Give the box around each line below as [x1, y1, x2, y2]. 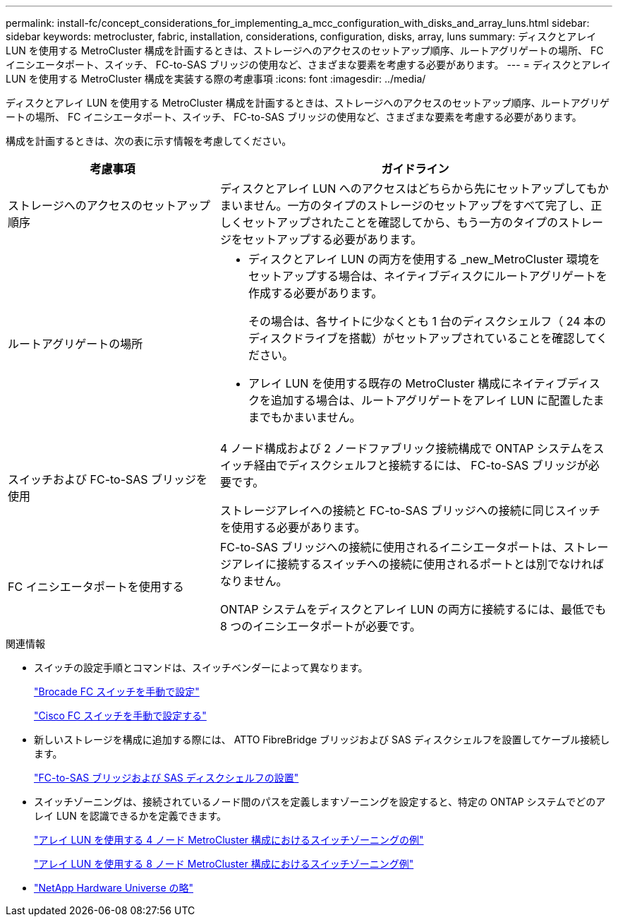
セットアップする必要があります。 [242, 232, 423, 246]
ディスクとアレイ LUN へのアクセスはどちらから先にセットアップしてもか [219, 181, 609, 196]
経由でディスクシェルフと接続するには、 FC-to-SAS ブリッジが [253, 458, 588, 472]
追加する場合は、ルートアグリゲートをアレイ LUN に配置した [270, 393, 593, 407]
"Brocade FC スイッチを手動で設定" [34, 685, 200, 698]
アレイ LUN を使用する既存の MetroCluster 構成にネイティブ [248, 376, 567, 390]
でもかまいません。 [259, 410, 361, 424]
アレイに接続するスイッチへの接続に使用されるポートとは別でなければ [231, 557, 604, 571]
